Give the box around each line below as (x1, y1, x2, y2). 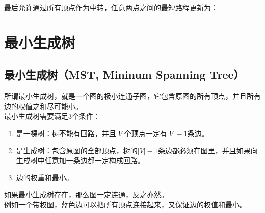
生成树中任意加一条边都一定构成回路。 (16, 155, 145, 166)
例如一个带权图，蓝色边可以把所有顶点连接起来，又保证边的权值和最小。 (4, 199, 247, 209)
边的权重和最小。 (16, 172, 73, 182)
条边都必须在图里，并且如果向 (157, 145, 258, 155)
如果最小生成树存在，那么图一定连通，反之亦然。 (4, 189, 168, 200)
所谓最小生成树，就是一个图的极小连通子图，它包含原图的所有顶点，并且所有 (4, 91, 261, 101)
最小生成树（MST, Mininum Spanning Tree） (4, 67, 245, 83)
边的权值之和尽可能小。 (4, 100, 83, 111)
